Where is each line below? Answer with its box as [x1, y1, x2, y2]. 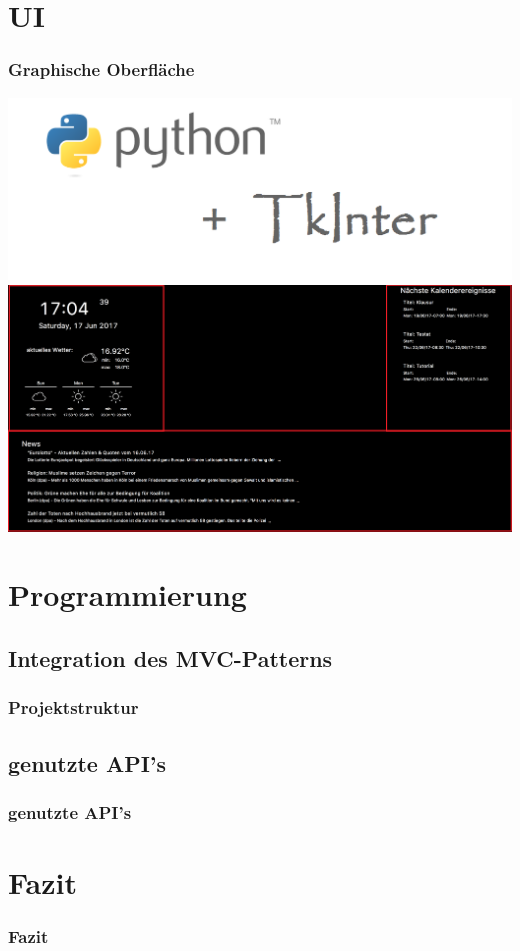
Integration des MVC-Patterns [8, 642, 333, 673]
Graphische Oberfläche [8, 57, 195, 82]
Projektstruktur [8, 695, 139, 720]
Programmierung [8, 574, 247, 615]
